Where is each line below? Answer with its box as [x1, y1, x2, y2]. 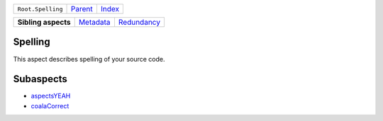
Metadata [78, 18, 111, 27]
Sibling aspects [17, 18, 71, 27]
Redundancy [118, 18, 161, 27]
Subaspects [13, 73, 67, 85]
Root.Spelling [17, 5, 63, 13]
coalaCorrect [30, 101, 70, 110]
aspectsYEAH [30, 92, 71, 100]
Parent [70, 4, 93, 13]
